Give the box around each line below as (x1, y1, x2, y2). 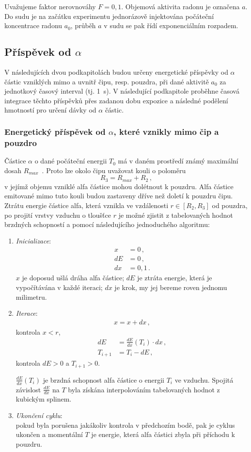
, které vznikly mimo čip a (113, 125, 219, 137)
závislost (16, 384, 41, 394)
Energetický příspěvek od (4, 125, 106, 137)
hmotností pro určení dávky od (4, 105, 96, 115)
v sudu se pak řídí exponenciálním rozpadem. (104, 20, 238, 31)
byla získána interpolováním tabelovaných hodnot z (68, 384, 220, 394)
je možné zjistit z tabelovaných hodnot (118, 210, 233, 220)
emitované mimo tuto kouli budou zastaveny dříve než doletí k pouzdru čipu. (4, 191, 233, 201)
